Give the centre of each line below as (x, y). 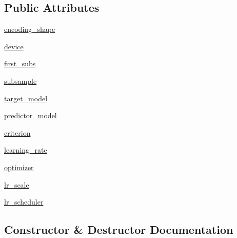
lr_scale (17, 184)
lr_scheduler (24, 202)
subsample (21, 80)
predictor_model (31, 115)
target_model (26, 98)
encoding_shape (30, 29)
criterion (17, 132)
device (14, 46)
